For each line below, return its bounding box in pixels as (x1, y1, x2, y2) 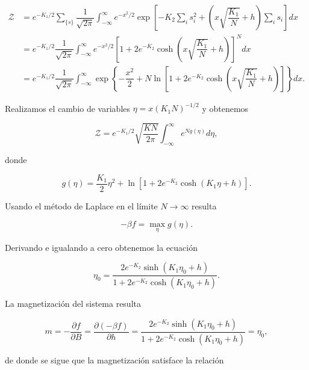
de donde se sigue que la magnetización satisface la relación (5, 353, 224, 366)
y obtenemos (202, 102, 249, 114)
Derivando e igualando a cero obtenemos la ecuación (5, 241, 198, 253)
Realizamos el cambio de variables (5, 102, 131, 114)
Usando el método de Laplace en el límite (5, 199, 158, 212)
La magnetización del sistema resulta (5, 297, 141, 310)
